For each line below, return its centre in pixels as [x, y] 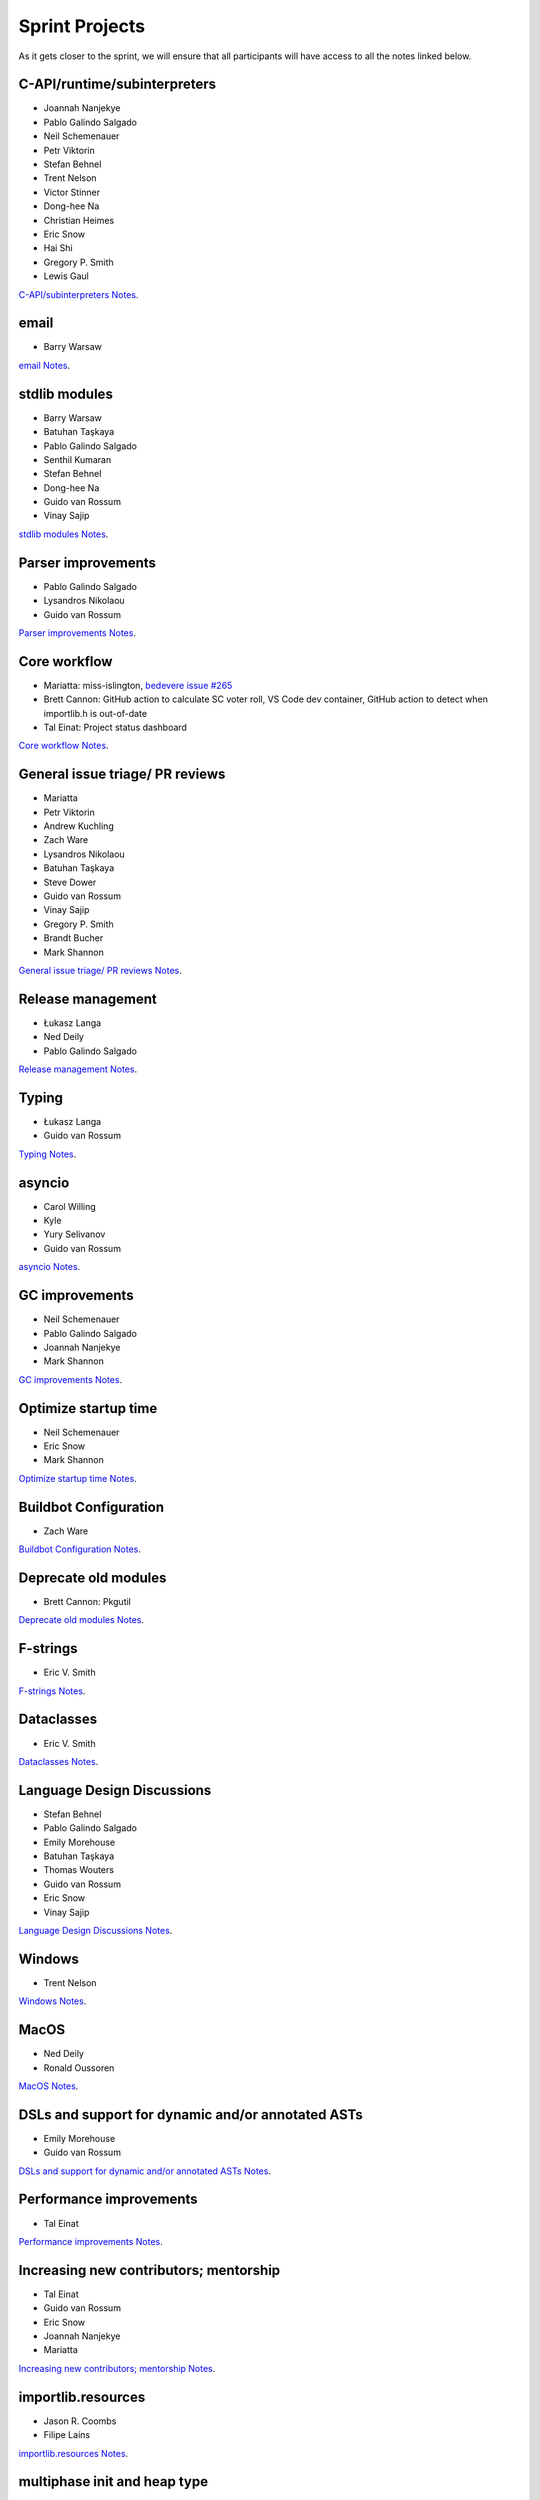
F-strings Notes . [52, 1691]
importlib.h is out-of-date [95, 713]
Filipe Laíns [66, 2435]
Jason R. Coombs [80, 2421]
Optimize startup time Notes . [77, 1478]
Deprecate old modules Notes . [81, 1620]
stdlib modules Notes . [63, 534]
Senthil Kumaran [77, 459]
